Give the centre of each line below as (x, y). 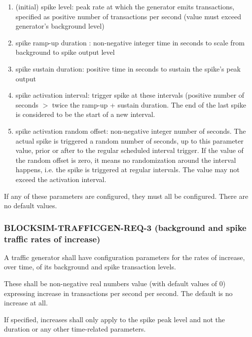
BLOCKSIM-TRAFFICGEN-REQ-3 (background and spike (125, 227)
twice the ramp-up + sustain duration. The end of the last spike (149, 104)
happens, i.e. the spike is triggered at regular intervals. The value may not (127, 169)
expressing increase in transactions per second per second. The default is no (118, 293)
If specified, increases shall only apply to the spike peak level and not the (115, 319)
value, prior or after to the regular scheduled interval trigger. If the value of (129, 150)
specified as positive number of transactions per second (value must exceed (128, 16)
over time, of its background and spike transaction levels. (90, 267)
